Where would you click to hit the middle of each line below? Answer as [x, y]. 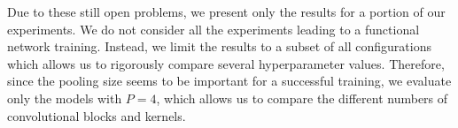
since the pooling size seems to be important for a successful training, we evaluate [229, 81]
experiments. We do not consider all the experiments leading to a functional [213, 29]
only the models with [65, 98]
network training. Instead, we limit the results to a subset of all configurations [219, 46]
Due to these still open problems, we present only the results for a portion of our [226, 11]
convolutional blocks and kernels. [97, 115]
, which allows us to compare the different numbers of [302, 98]
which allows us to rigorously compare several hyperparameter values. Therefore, [226, 63]
